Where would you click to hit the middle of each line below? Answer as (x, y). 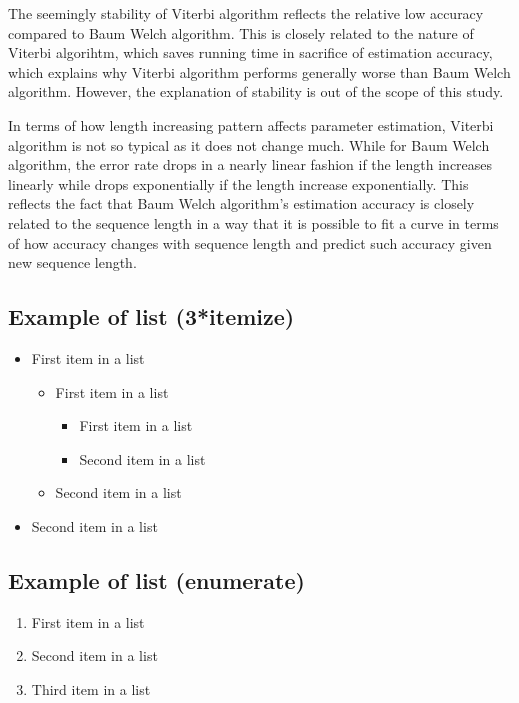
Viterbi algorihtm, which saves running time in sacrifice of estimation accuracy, (250, 52)
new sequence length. (72, 262)
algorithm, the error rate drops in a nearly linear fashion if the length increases (250, 164)
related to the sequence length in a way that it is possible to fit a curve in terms (253, 222)
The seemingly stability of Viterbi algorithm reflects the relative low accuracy (246, 13)
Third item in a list (91, 688)
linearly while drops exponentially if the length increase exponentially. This (238, 183)
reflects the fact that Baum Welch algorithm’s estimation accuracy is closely (241, 203)
